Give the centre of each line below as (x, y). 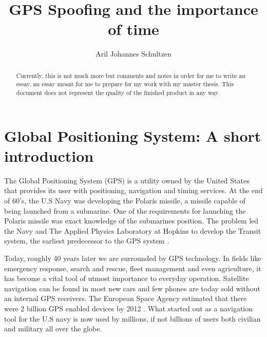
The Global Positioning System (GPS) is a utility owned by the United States (127, 180)
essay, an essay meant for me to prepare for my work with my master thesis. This (125, 84)
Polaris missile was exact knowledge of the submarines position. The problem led (131, 221)
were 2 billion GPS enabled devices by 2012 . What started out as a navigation (129, 308)
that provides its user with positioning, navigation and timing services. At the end (133, 190)
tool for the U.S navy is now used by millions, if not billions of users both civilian (132, 318)
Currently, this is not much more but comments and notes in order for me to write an (131, 75)
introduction (49, 155)
